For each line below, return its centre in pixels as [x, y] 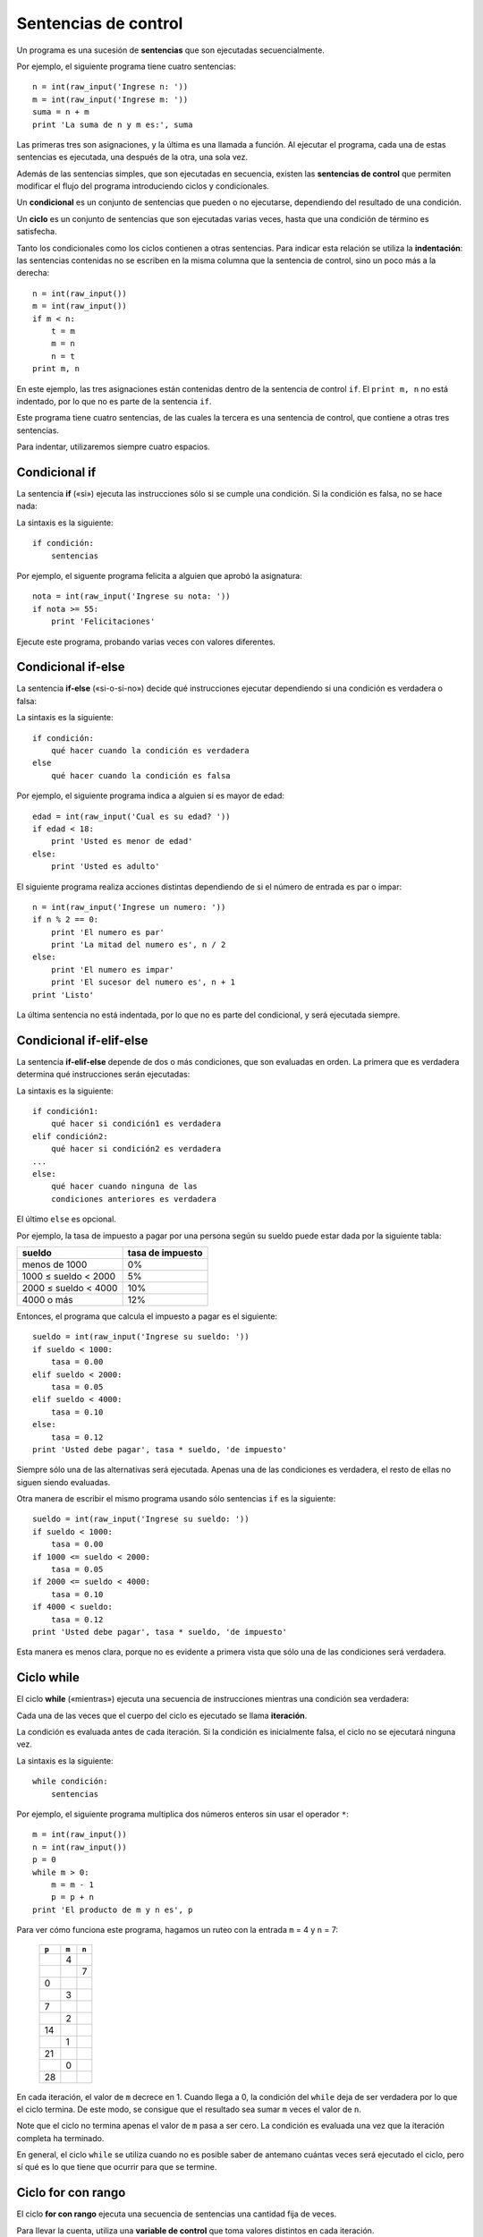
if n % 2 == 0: [66, 920]
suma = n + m [61, 112]
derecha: [33, 273]
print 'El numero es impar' [112, 970]
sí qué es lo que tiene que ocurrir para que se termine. [117, 2167]
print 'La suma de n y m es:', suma [113, 124]
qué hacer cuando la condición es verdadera [150, 750]
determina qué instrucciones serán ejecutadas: [103, 1075]
